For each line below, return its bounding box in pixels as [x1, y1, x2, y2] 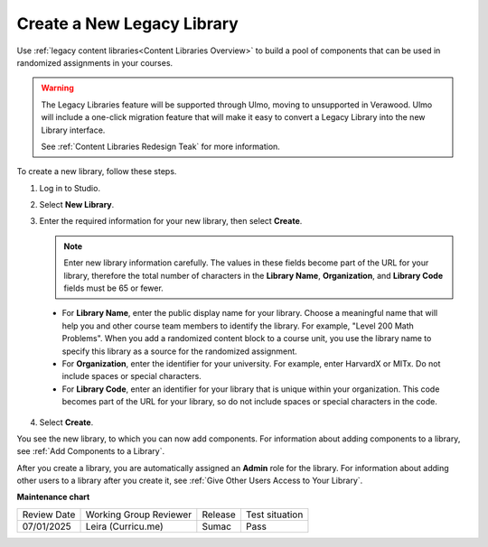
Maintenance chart [16, 492, 90, 503]
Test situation [245, 508, 304, 521]
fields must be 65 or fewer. [63, 283, 164, 293]
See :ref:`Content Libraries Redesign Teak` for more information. [41, 141, 280, 152]
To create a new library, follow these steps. [16, 166, 177, 177]
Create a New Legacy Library [16, 14, 239, 33]
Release [202, 508, 237, 521]
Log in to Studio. [39, 182, 101, 193]
